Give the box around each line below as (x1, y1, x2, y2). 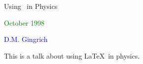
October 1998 (4, 17, 45, 28)
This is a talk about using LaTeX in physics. (4, 50, 140, 61)
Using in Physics (4, 1, 58, 11)
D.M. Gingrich (4, 34, 48, 44)
